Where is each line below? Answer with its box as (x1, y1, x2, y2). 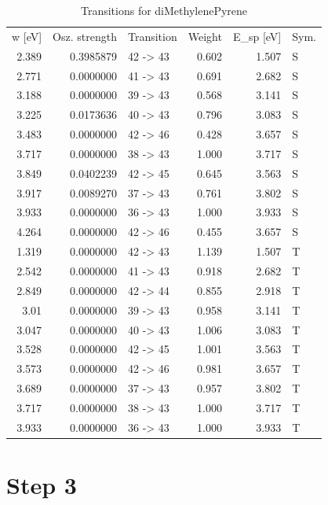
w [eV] (12, 28, 42, 44)
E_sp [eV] (232, 28, 282, 44)
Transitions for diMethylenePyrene (80, 2, 248, 18)
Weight (188, 28, 222, 44)
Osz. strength (53, 28, 117, 44)
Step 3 (6, 469, 77, 500)
